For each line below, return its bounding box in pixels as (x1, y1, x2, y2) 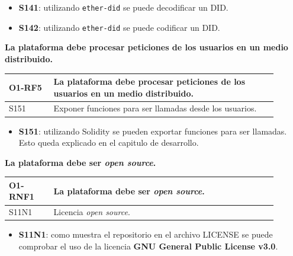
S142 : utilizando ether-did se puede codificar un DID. (18, 21, 220, 33)
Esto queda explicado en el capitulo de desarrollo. (18, 136, 199, 149)
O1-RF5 (9, 81, 42, 93)
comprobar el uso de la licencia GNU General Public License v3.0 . (18, 239, 278, 252)
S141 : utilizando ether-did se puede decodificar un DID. (18, 1, 228, 13)
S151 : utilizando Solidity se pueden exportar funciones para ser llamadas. (18, 124, 287, 137)
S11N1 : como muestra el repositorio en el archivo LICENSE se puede (18, 228, 273, 241)
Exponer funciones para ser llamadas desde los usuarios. (53, 102, 257, 114)
